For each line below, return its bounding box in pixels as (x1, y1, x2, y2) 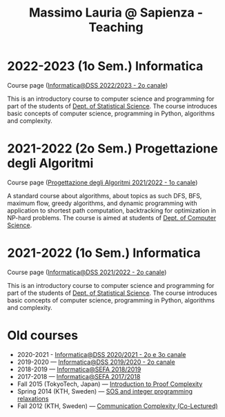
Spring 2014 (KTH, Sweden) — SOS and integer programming (17, 387, 193, 395)
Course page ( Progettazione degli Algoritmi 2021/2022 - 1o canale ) (7, 178, 198, 186)
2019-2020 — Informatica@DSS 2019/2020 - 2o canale (17, 358, 175, 366)
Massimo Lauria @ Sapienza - (28, 5, 204, 21)
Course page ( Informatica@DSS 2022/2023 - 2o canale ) (7, 81, 168, 89)
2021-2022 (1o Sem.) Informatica (7, 245, 201, 261)
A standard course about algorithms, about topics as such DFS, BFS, (7, 191, 202, 200)
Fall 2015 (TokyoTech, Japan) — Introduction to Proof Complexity (17, 380, 203, 388)
